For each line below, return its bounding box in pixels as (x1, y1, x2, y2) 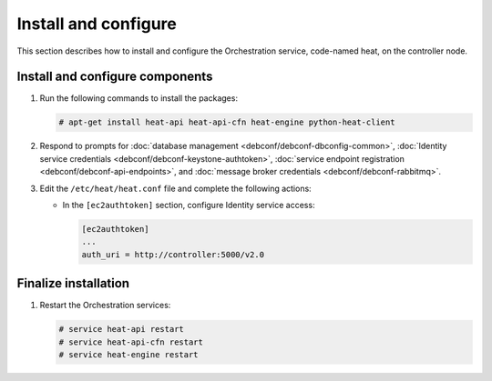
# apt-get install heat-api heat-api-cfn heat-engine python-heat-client (58, 117, 395, 127)
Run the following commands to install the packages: (39, 93, 239, 104)
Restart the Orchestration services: (39, 300, 171, 311)
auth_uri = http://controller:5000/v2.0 (81, 249, 264, 259)
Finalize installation (16, 276, 130, 291)
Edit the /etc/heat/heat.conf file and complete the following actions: (39, 183, 312, 194)
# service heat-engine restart (58, 350, 200, 360)
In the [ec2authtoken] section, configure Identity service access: (62, 199, 315, 210)
